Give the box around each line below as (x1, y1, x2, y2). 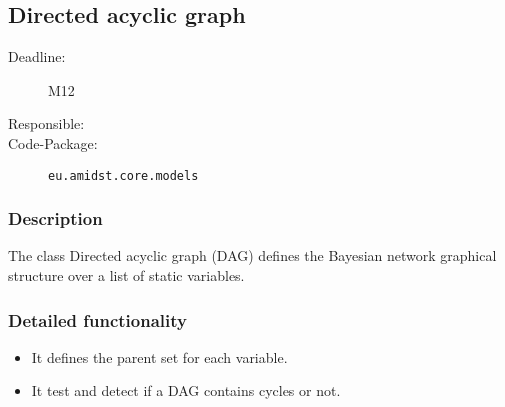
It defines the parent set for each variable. (31, 346, 288, 367)
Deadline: (8, 46, 66, 67)
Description (8, 206, 103, 231)
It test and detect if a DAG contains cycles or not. (31, 380, 341, 401)
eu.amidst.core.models (48, 168, 199, 183)
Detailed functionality (8, 307, 187, 332)
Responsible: (8, 113, 85, 134)
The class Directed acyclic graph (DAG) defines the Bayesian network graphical (8, 245, 497, 266)
